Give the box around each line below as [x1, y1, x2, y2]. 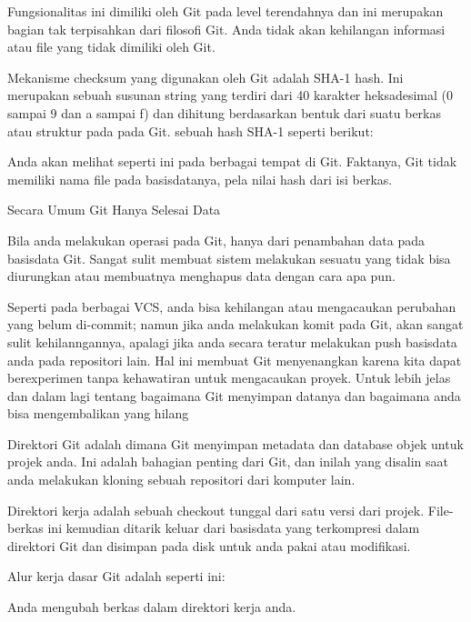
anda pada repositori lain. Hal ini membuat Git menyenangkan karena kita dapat [7, 350, 462, 369]
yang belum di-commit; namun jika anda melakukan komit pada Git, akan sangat [7, 315, 464, 334]
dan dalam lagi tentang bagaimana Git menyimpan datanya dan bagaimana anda [7, 386, 461, 405]
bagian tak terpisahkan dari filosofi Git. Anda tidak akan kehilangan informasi [7, 19, 446, 38]
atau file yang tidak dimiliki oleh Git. [7, 37, 215, 56]
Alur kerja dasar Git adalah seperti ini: [7, 567, 225, 586]
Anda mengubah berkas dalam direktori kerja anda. [7, 597, 296, 617]
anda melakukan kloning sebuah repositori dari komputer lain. [7, 470, 356, 489]
